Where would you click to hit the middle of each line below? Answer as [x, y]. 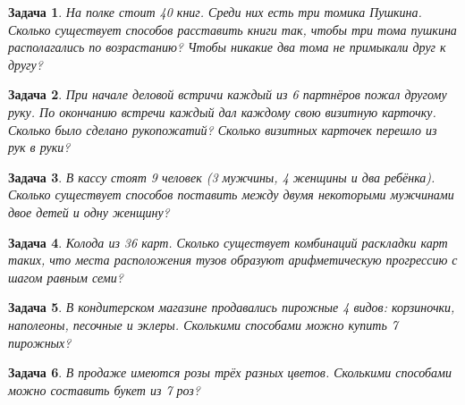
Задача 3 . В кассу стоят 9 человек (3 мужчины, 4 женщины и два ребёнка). [222, 177]
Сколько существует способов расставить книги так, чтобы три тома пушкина [232, 29]
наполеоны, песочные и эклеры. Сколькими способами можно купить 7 [203, 324]
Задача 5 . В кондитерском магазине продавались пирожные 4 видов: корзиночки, [232, 307]
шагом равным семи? [66, 277]
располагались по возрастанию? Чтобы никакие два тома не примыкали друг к [227, 47]
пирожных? [40, 342]
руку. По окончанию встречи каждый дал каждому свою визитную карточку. [222, 111]
